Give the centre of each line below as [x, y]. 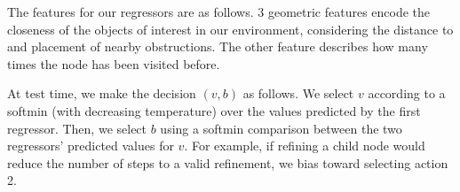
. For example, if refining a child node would [305, 146]
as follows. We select [298, 93]
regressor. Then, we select [77, 128]
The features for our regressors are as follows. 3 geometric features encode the [219, 12]
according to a [407, 93]
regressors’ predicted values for [91, 146]
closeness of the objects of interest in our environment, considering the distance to [230, 29]
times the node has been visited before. [114, 63]
